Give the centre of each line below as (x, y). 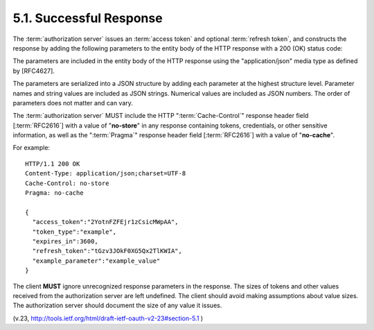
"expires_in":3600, (65, 241)
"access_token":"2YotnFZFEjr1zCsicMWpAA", (106, 222)
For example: (32, 148)
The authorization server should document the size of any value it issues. (117, 306)
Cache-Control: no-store (67, 183)
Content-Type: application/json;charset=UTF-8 (106, 174)
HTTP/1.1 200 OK (53, 164)
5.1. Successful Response (88, 18)
